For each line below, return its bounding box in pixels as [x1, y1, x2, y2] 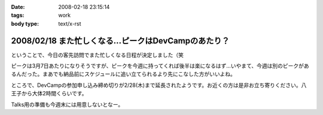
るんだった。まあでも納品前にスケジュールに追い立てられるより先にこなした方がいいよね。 [11, 70, 236, 77]
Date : [11, 4, 25, 10]
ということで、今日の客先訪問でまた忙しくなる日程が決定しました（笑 [11, 51, 184, 58]
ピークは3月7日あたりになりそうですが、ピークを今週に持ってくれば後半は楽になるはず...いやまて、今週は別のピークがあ [11, 63, 309, 70]
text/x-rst [58, 20, 81, 27]
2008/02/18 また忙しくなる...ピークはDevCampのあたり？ [11, 36, 230, 46]
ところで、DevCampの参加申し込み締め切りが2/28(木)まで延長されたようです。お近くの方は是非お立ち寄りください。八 [11, 81, 307, 89]
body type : [11, 20, 39, 27]
